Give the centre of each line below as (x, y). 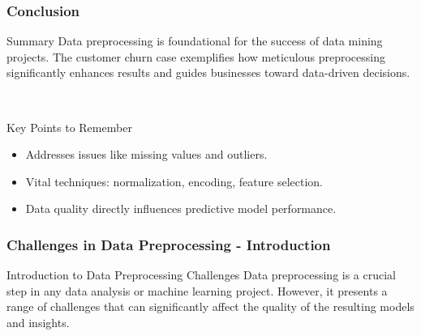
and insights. (38, 322)
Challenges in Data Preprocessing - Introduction (169, 244)
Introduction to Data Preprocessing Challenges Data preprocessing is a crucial (202, 275)
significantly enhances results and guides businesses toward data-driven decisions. (208, 72)
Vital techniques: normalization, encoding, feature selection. (174, 181)
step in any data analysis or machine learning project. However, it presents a (197, 290)
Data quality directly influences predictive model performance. (181, 208)
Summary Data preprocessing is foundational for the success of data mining (195, 41)
